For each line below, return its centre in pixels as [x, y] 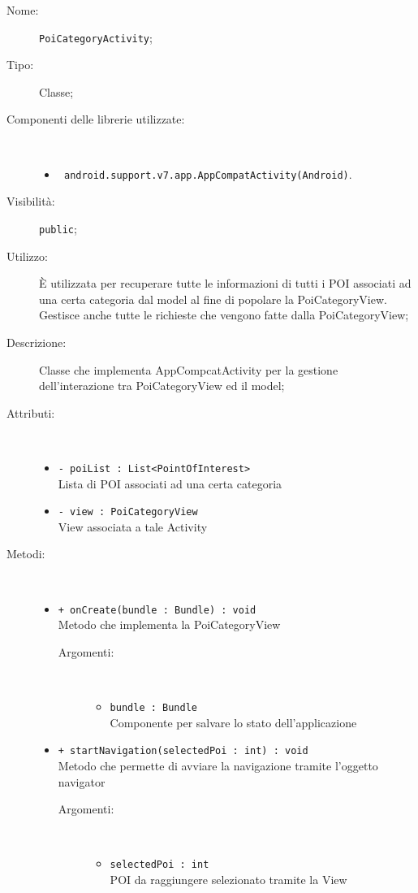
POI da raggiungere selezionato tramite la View [228, 879]
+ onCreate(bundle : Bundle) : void [157, 610]
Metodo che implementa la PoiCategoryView [169, 624]
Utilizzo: [27, 256]
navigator [82, 781]
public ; [58, 228]
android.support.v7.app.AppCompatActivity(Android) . [208, 173]
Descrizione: [37, 342]
